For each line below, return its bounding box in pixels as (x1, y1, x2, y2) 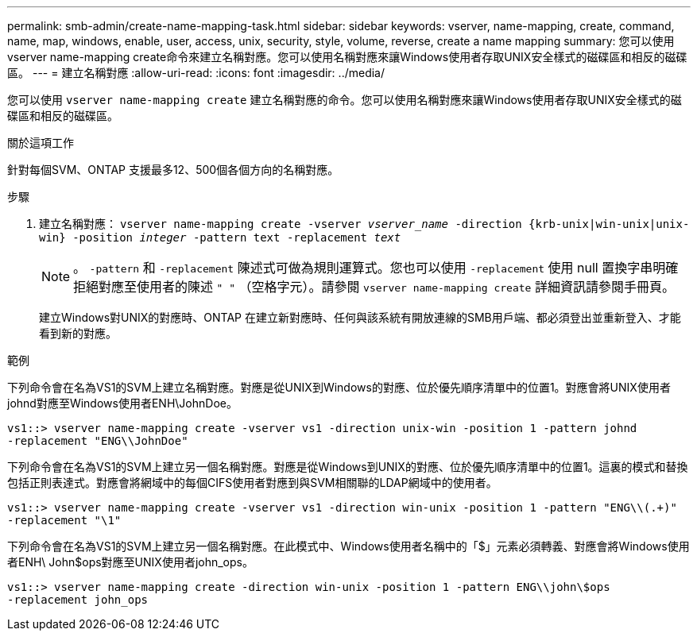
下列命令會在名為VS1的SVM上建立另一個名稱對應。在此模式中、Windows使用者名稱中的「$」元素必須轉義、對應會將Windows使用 (7, 539, 690, 553)
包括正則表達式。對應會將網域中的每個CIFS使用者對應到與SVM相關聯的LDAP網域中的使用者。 (7, 476, 498, 489)
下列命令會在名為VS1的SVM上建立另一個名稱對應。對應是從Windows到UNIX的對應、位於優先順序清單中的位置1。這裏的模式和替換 (7, 460, 688, 473)
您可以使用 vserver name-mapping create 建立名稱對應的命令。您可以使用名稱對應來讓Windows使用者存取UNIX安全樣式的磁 (7, 93, 682, 106)
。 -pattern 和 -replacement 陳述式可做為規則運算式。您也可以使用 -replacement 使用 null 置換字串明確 (73, 260, 679, 276)
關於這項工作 (7, 136, 74, 149)
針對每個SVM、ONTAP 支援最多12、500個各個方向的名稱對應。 (7, 163, 339, 176)
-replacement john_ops (7, 593, 149, 606)
